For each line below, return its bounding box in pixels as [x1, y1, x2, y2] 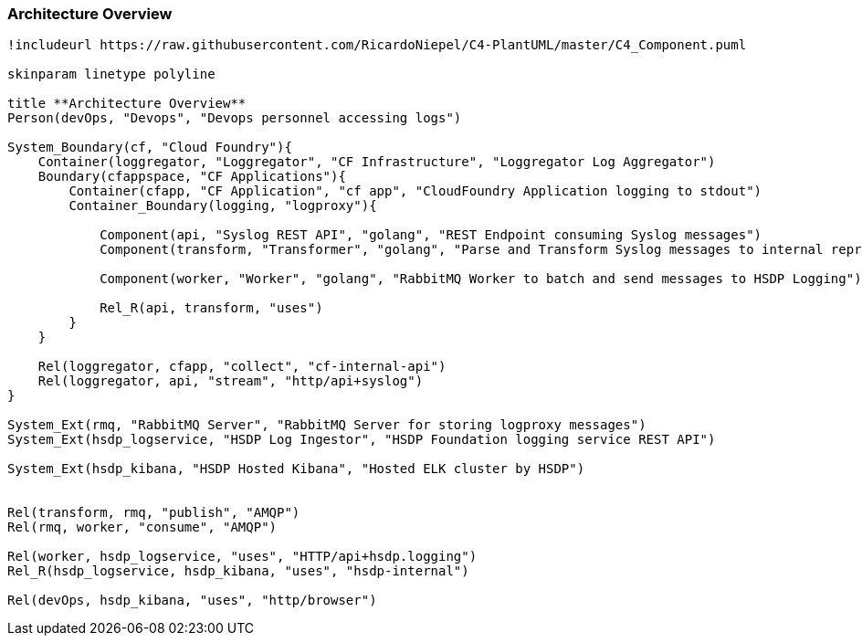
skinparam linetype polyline [7, 67, 215, 82]
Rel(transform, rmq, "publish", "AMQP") [7, 505, 300, 521]
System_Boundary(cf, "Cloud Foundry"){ [7, 140, 292, 155]
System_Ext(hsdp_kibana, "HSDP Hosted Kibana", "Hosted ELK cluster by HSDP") [7, 461, 585, 477]
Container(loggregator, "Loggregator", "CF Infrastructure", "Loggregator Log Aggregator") [37, 154, 716, 170]
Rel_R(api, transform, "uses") [100, 300, 323, 316]
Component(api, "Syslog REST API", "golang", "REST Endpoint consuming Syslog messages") [100, 227, 762, 243]
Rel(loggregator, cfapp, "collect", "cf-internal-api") [37, 359, 447, 374]
